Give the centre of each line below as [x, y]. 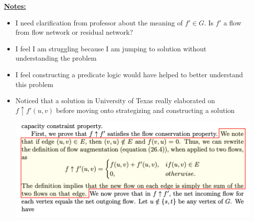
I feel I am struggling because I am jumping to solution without [111, 48]
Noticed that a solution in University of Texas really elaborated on [115, 100]
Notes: [15, 6]
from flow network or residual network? [74, 32]
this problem [34, 84]
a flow [232, 22]
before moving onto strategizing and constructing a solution [145, 110]
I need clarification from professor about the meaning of [99, 22]
